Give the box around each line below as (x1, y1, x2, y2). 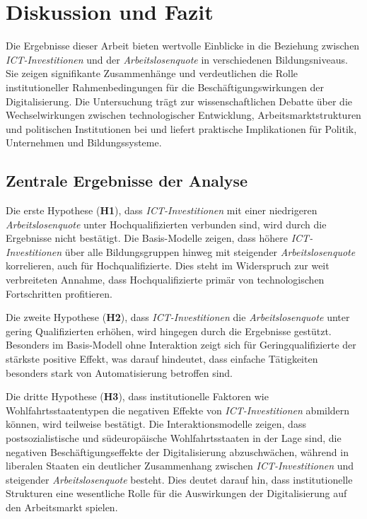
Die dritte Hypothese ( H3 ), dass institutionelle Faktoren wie (6, 389, 269, 404)
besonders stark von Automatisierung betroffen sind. (6, 365, 233, 380)
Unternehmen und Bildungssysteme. (6, 135, 162, 150)
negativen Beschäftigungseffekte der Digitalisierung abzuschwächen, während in (6, 444, 349, 459)
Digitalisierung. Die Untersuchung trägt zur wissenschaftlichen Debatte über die (6, 93, 353, 108)
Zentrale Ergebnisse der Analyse (6, 170, 248, 192)
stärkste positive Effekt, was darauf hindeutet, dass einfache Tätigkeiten (6, 351, 318, 366)
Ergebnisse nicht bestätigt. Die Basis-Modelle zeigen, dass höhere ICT (6, 231, 310, 245)
